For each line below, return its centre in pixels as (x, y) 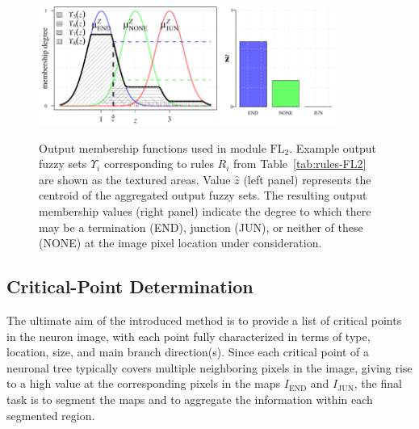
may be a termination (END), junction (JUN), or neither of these (201, 227)
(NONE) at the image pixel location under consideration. (180, 243)
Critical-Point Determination (130, 286)
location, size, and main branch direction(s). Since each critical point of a (188, 352)
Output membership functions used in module (153, 147)
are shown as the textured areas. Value (135, 179)
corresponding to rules (159, 164)
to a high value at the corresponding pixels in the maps (144, 383)
